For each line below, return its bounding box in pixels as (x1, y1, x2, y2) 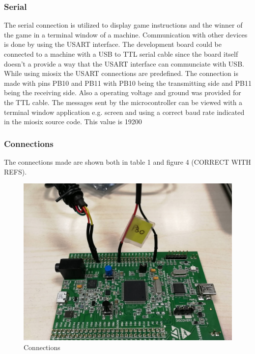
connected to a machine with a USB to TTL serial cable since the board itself (4, 49, 238, 59)
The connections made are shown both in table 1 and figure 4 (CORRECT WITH (4, 156, 251, 167)
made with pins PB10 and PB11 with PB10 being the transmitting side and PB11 (4, 77, 252, 88)
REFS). (4, 166, 27, 177)
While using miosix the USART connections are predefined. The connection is (4, 68, 238, 78)
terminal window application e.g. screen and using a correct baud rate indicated (4, 106, 245, 117)
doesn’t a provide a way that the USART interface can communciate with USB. (4, 58, 244, 69)
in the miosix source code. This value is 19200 (4, 116, 142, 127)
